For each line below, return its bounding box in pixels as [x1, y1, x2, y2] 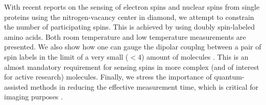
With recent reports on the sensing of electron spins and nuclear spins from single [4, 2, 260, 12]
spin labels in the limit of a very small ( [4, 51, 129, 62]
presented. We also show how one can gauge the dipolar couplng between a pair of [4, 41, 261, 52]
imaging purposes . [4, 91, 63, 102]
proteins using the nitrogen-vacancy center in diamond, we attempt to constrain [4, 11, 254, 22]
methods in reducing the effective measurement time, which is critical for [30, 81, 258, 92]
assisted [4, 81, 28, 92]
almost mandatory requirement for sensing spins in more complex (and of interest [4, 61, 259, 72]
